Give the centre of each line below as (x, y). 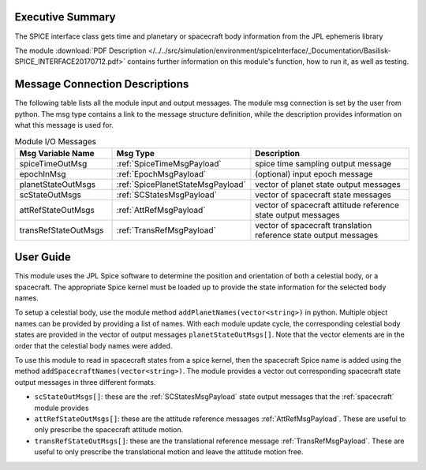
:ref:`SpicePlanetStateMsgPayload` (181, 184)
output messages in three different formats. (85, 382)
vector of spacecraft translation (314, 225)
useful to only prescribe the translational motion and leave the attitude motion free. (169, 452)
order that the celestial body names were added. (93, 345)
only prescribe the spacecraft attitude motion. (109, 430)
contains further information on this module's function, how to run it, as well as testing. (268, 62)
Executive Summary (65, 17)
